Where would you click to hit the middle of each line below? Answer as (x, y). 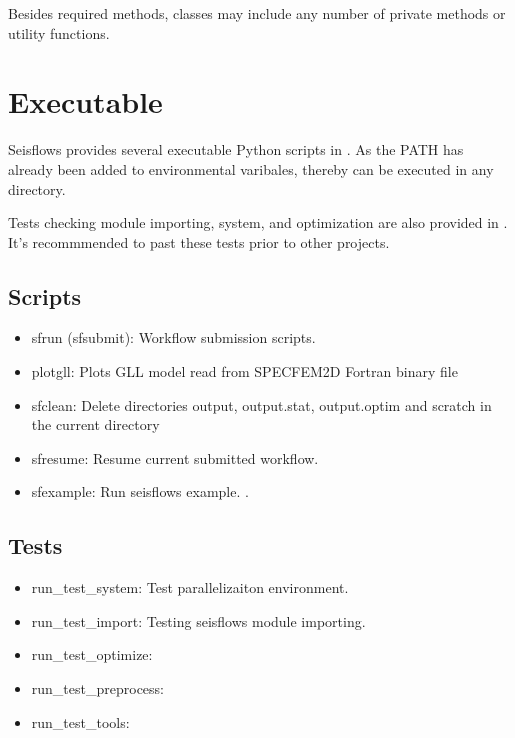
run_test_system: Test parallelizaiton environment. (190, 587)
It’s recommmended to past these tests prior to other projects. (199, 241)
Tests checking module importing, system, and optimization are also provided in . (258, 222)
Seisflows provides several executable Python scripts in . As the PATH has (236, 149)
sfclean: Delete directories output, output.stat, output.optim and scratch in (261, 404)
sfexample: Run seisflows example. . (140, 491)
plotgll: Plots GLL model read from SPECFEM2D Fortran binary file (244, 371)
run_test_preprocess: (97, 688)
